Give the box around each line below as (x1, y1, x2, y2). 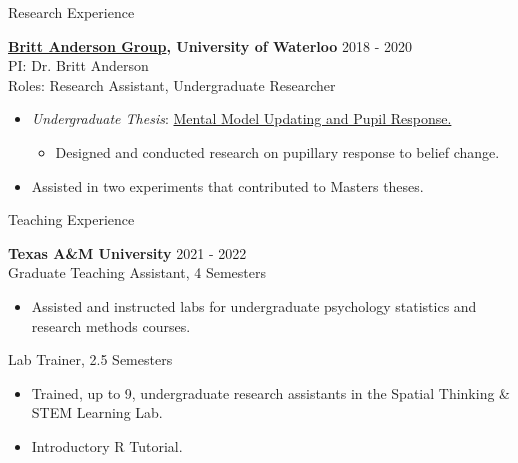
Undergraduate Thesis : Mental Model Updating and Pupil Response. (31, 108, 452, 129)
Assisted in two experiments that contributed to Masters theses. (31, 175, 424, 196)
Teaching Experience (8, 209, 135, 230)
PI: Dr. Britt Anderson (8, 55, 149, 76)
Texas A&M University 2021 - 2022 (8, 242, 247, 263)
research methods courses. (31, 315, 191, 336)
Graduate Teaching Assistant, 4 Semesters (8, 262, 266, 283)
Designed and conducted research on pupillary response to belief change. (55, 141, 500, 162)
